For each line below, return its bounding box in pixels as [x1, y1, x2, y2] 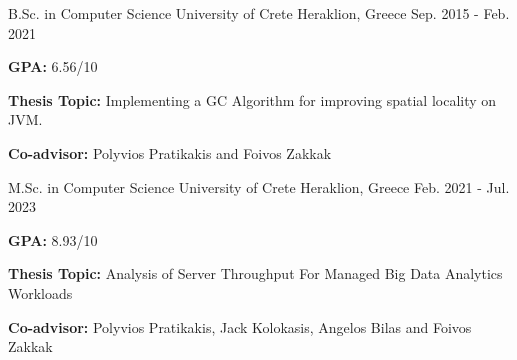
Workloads [8, 282, 73, 303]
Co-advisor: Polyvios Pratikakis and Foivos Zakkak [8, 142, 332, 163]
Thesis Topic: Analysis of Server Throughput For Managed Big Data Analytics [8, 263, 503, 284]
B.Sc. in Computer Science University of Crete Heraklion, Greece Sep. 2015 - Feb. [8, 3, 510, 23]
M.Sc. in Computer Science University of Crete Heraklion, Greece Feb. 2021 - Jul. [8, 176, 510, 197]
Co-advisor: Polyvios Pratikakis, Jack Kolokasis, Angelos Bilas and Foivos [8, 316, 472, 337]
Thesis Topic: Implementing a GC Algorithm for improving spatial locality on [8, 89, 497, 110]
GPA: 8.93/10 [8, 229, 98, 250]
